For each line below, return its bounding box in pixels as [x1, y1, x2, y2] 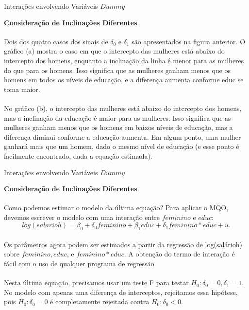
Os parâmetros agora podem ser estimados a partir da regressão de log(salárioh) [4, 239, 242, 249]
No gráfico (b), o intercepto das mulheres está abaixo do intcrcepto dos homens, [4, 103, 242, 113]
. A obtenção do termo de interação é [124, 249, 235, 259]
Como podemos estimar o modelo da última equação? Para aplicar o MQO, [4, 202, 229, 213]
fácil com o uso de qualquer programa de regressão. [4, 258, 156, 269]
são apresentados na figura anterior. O [132, 36, 246, 46]
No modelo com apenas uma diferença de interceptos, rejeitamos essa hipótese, [4, 287, 238, 297]
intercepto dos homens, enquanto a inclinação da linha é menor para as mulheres [4, 55, 244, 65]
